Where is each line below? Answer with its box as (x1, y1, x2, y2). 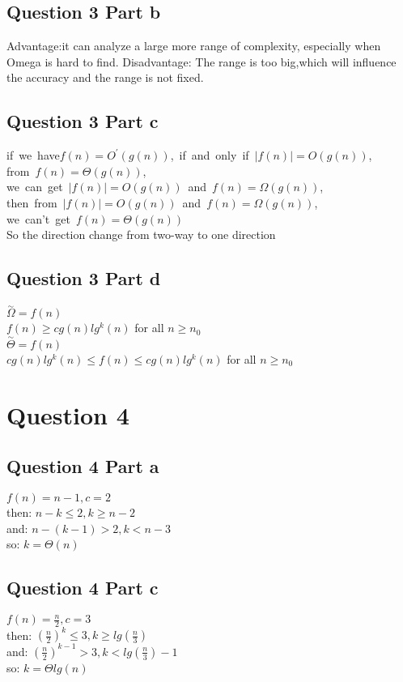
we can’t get (6, 210, 70, 227)
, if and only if (170, 147, 249, 164)
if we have (6, 147, 60, 164)
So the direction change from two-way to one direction (6, 226, 276, 243)
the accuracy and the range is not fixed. (6, 69, 204, 86)
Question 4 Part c (6, 575, 159, 600)
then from (6, 194, 57, 211)
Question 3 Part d (6, 266, 161, 291)
